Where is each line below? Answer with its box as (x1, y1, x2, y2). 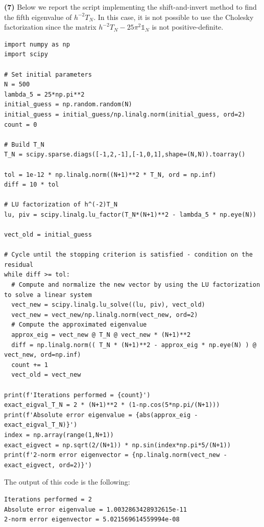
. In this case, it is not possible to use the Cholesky (93, 11, 254, 22)
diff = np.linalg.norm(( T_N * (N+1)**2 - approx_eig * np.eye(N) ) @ (11, 341, 256, 349)
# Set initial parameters (4, 71, 92, 78)
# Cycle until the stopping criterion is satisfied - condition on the (4, 251, 253, 259)
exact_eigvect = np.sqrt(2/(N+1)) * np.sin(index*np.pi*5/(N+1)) (4, 441, 231, 449)
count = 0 (4, 121, 37, 128)
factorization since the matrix (4, 21, 97, 32)
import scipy (4, 51, 48, 58)
